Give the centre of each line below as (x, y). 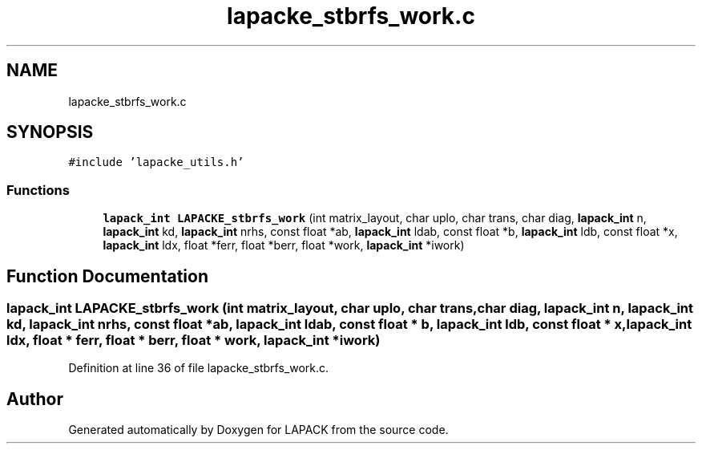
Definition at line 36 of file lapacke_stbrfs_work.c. (199, 368)
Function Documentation (107, 276)
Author (35, 399)
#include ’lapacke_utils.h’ (156, 162)
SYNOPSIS (50, 132)
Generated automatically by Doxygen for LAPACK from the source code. (258, 430)
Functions (38, 190)
